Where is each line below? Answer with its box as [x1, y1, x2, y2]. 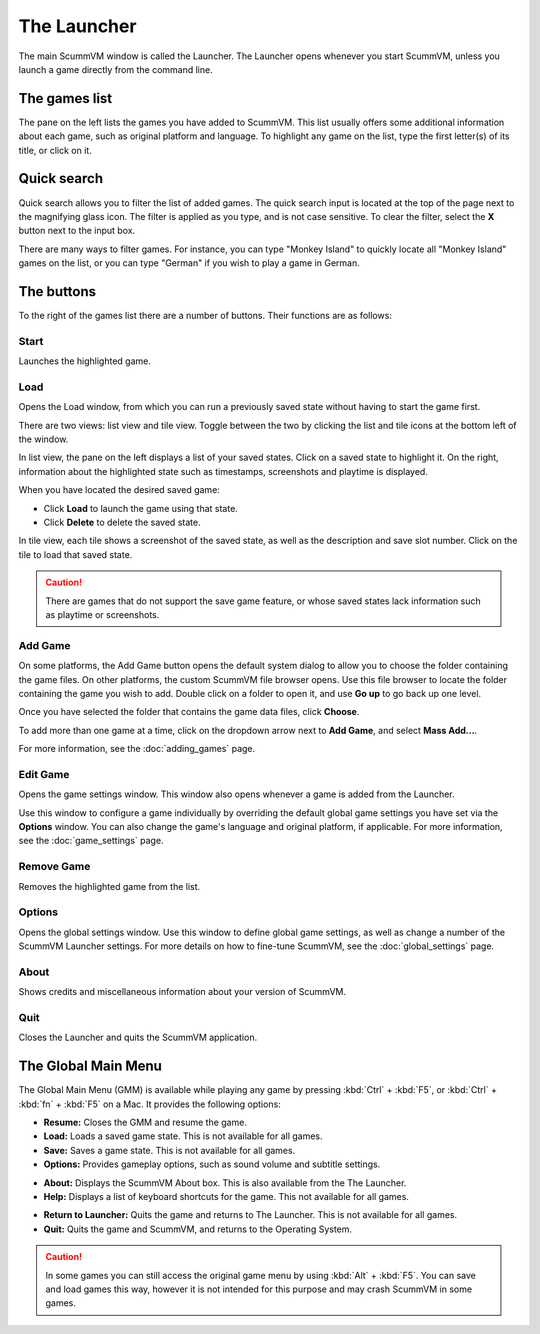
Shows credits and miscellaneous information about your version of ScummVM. [18, 986, 347, 998]
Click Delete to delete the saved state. [43, 516, 201, 529]
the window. [18, 433, 69, 445]
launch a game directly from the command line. [18, 63, 214, 75]
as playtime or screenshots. [45, 608, 160, 620]
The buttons [18, 283, 97, 300]
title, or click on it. [18, 144, 92, 156]
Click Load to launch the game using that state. [43, 502, 239, 514]
